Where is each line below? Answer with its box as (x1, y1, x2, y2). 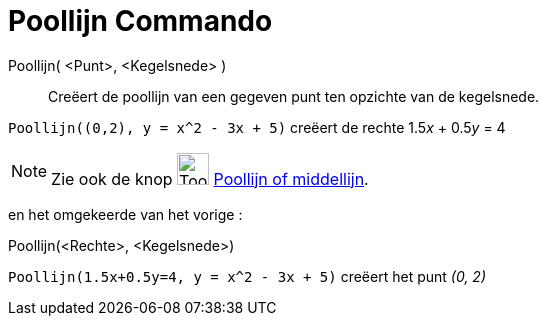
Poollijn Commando (8, 4, 273, 38)
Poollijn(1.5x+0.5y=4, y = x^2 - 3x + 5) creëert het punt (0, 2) (8, 267, 486, 285)
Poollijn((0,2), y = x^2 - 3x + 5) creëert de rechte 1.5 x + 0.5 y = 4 (8, 118, 506, 136)
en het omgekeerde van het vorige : (8, 205, 243, 223)
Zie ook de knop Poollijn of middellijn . (51, 168, 369, 189)
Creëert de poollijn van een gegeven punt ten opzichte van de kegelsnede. (48, 87, 540, 105)
